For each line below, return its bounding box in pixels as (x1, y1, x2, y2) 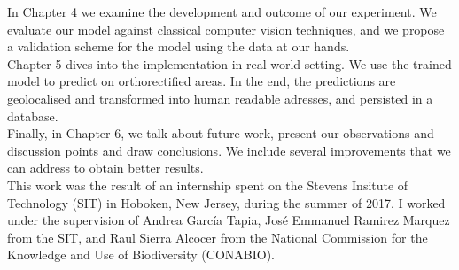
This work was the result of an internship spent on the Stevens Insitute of (7, 175, 408, 194)
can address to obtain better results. (7, 158, 204, 177)
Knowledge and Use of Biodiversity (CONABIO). (7, 245, 275, 264)
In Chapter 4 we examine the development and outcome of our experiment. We (7, 3, 437, 20)
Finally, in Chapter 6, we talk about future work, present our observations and (7, 124, 434, 143)
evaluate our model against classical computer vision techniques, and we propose (7, 19, 445, 38)
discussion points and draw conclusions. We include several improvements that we (7, 141, 451, 159)
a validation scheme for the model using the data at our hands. (7, 37, 350, 56)
